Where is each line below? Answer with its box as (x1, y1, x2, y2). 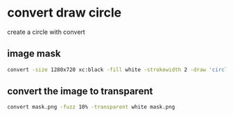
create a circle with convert (7, 28, 85, 36)
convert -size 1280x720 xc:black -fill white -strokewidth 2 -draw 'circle (7, 66, 231, 73)
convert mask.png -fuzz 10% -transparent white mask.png (7, 104, 175, 111)
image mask (7, 48, 61, 60)
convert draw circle (7, 5, 122, 21)
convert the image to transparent (7, 85, 153, 98)
